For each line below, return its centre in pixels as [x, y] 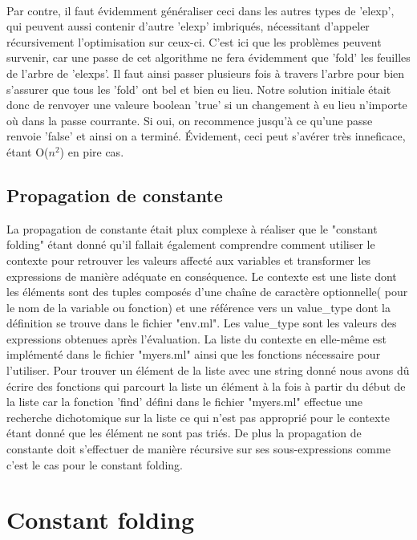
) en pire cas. [92, 151]
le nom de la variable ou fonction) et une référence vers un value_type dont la [198, 307]
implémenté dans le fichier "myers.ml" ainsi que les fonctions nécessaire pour [194, 354]
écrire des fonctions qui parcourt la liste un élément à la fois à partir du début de [206, 386]
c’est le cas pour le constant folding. [95, 464]
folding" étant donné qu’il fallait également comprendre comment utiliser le [191, 244]
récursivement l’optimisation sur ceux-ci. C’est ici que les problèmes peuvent [194, 41]
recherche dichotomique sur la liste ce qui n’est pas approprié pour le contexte [198, 417]
